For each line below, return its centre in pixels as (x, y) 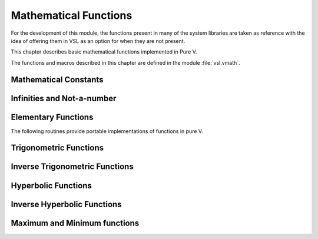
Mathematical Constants (57, 79)
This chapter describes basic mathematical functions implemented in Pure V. (104, 52)
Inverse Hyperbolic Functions (66, 204)
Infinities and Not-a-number (64, 98)
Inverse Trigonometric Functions (72, 167)
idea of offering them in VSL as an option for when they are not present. (98, 41)
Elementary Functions (52, 117)
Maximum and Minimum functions (75, 223)
